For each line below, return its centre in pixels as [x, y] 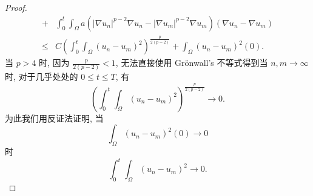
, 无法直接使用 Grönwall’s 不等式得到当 [192, 63]
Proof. [16, 7]
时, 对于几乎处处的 [42, 77]
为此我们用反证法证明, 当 [54, 118]
